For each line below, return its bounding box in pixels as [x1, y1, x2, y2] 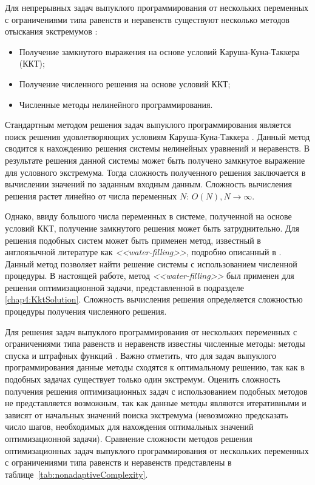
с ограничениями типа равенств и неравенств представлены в [5, 456, 232, 469]
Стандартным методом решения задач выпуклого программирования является [5, 118, 291, 131]
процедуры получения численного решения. [5, 305, 167, 318]
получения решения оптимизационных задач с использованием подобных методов [5, 384, 308, 397]
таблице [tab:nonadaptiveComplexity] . [5, 467, 148, 480]
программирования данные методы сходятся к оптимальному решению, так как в [5, 361, 305, 373]
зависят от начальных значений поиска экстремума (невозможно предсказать [5, 408, 288, 421]
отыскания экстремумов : [5, 25, 98, 38]
